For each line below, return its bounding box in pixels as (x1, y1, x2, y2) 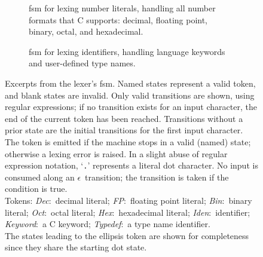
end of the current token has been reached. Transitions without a (5, 112, 243, 124)
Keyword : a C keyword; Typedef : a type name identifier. (5, 218, 210, 230)
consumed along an (5, 170, 75, 183)
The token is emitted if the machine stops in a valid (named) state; (5, 135, 251, 148)
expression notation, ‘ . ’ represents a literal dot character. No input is (5, 159, 258, 172)
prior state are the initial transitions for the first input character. (5, 124, 243, 136)
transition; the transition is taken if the (85, 170, 229, 183)
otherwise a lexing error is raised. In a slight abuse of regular (5, 147, 228, 160)
